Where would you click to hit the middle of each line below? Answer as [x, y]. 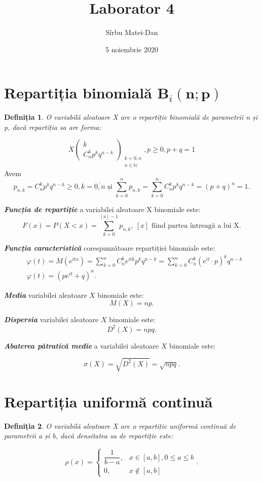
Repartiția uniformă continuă [108, 401]
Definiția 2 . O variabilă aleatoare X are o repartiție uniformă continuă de [120, 425]
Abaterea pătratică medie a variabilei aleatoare [82, 345]
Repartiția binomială [78, 93]
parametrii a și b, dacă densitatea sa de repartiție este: [89, 436]
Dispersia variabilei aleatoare [51, 319]
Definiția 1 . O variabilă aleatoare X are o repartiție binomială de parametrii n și [131, 117]
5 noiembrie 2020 [132, 49]
